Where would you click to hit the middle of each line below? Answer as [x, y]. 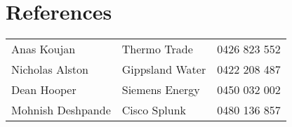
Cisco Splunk [154, 110]
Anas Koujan [44, 49]
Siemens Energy [161, 90]
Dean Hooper [44, 90]
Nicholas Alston [50, 69]
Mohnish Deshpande [61, 110]
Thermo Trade [157, 49]
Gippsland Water [164, 69]
